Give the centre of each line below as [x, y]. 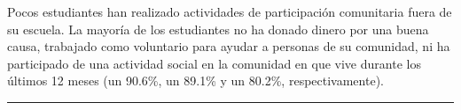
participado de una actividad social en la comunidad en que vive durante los [214, 63]
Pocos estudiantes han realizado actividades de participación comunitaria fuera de [230, 11]
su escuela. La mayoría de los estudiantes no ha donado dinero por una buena [218, 29]
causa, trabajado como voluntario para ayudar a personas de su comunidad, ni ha [229, 46]
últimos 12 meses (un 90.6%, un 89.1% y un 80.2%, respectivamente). [195, 81]
